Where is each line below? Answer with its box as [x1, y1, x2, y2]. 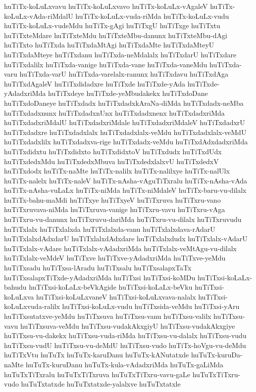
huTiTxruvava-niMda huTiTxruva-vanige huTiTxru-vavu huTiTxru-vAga [4, 204, 225, 215]
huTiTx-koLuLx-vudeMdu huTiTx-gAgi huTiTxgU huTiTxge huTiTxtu [4, 20, 220, 31]
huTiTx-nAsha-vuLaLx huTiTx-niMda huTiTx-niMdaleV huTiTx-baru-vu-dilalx [4, 185, 247, 195]
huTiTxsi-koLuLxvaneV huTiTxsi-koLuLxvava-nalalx [36, 291, 196, 302]
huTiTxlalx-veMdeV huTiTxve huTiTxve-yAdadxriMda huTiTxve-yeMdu [4, 253, 226, 263]
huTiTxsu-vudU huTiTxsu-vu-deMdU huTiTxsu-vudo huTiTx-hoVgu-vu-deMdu [4, 340, 246, 350]
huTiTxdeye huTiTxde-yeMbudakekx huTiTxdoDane [48, 88, 208, 98]
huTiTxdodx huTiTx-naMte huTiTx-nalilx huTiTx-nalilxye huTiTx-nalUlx [4, 166, 230, 176]
